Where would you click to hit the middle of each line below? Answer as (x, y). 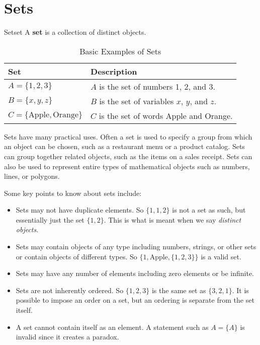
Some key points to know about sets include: (73, 193)
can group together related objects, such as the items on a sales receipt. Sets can (128, 156)
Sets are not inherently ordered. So (70, 290)
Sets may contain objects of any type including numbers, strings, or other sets (136, 247)
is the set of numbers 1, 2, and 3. (157, 86)
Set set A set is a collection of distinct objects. (75, 32)
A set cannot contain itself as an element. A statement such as (112, 327)
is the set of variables (137, 101)
